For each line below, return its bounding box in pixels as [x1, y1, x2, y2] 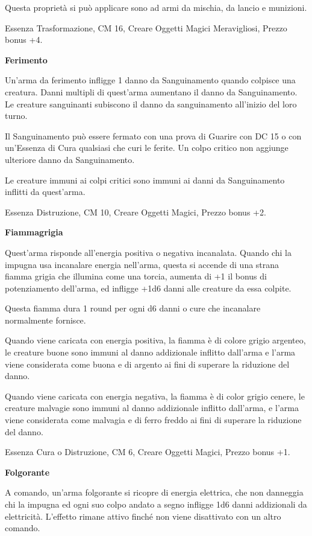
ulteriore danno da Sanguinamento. [5, 153, 135, 165]
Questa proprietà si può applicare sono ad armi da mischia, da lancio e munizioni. [5, 1, 307, 13]
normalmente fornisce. [5, 313, 86, 326]
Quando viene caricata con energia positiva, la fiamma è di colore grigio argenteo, [5, 334, 306, 346]
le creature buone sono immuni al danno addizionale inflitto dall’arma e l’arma [5, 346, 296, 359]
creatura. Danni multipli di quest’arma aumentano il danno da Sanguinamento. [5, 85, 298, 98]
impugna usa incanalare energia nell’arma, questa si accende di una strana [5, 258, 279, 270]
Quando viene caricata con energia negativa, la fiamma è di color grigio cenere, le [5, 389, 305, 402]
